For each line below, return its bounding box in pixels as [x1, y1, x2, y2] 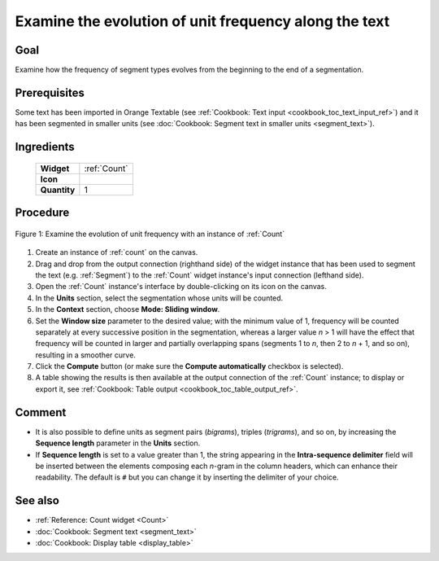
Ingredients [15, 140, 75, 154]
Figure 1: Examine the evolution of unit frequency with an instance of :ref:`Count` [15, 229, 285, 239]
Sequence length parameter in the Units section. [35, 438, 201, 448]
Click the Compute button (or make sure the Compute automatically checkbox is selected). [35, 362, 344, 371]
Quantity [40, 184, 76, 195]
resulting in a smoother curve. [35, 350, 136, 360]
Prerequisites [15, 85, 85, 99]
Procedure [15, 206, 70, 220]
